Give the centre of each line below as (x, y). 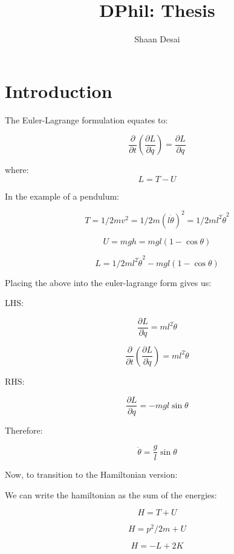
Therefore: (24, 430)
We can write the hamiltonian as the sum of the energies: (111, 494)
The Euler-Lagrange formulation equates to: (86, 119)
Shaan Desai (157, 39)
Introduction (59, 90)
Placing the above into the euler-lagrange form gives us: (108, 282)
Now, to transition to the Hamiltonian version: (91, 474)
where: (17, 170)
